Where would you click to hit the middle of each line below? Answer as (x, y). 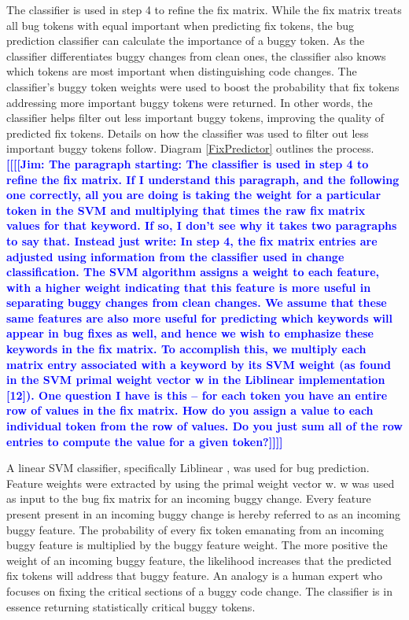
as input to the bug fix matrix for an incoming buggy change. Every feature (189, 498)
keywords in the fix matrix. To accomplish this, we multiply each (186, 349)
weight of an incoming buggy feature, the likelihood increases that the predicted (199, 560)
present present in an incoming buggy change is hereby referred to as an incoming (204, 514)
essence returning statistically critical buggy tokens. (131, 606)
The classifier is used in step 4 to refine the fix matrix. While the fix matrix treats (204, 9)
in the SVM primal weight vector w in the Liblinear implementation (196, 380)
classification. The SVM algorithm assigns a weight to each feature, (193, 272)
